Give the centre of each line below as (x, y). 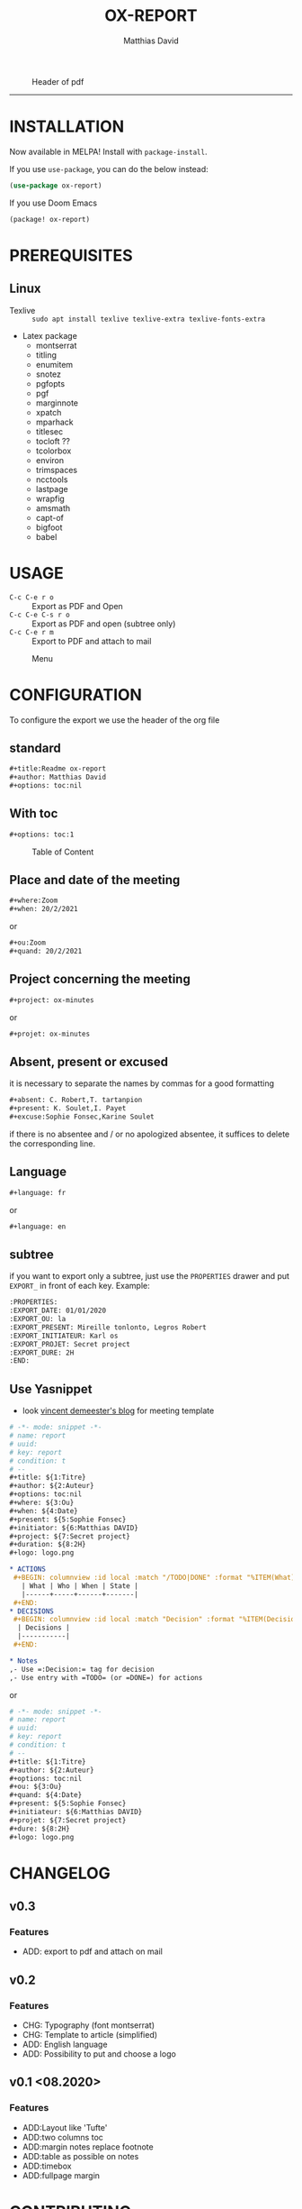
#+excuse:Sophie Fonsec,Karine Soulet (82, 1117)
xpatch (49, 412)
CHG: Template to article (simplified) (90, 2035)
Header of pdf (58, 81)
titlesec (49, 431)
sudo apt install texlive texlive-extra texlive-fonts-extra (149, 319)
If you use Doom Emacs (53, 203)
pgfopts (50, 383)
